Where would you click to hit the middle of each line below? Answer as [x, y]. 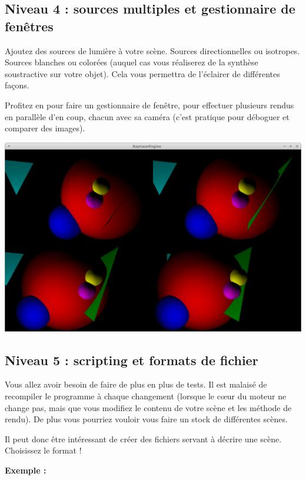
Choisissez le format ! [43, 450]
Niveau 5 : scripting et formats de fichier [132, 360]
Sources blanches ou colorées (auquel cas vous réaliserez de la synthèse [132, 62]
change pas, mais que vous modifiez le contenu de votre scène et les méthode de [148, 407]
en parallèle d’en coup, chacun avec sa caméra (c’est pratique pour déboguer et [147, 116]
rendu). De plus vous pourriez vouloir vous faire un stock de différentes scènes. [146, 419]
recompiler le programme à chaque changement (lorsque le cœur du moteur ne [146, 396]
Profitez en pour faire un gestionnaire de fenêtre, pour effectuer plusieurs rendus [149, 105]
